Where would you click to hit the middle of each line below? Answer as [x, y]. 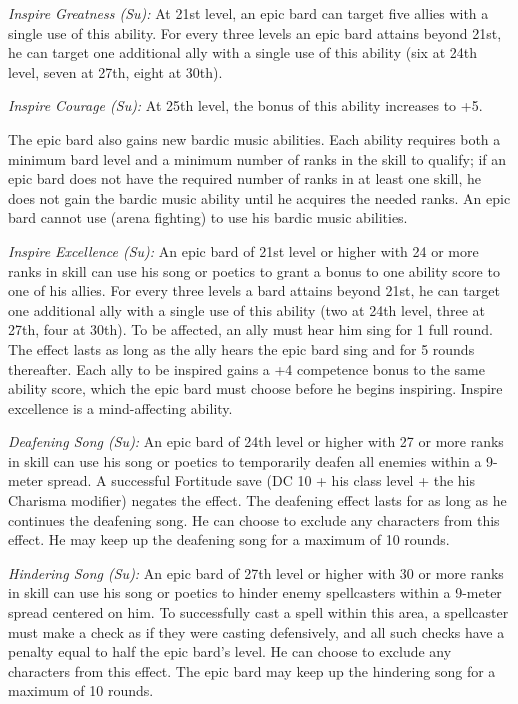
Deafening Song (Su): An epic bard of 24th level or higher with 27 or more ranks [256, 441]
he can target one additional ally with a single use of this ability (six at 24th [242, 52]
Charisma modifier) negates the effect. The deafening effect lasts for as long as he [257, 500]
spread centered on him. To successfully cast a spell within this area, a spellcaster [258, 612]
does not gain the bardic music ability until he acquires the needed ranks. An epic [259, 197]
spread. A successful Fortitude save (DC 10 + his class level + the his [261, 480]
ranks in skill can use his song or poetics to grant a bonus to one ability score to [254, 270]
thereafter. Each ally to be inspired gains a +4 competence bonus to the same [246, 368]
